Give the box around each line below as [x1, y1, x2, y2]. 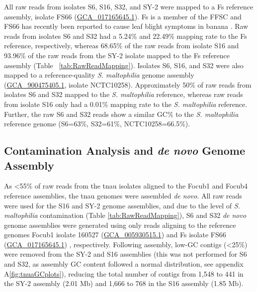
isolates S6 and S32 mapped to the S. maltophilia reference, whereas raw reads [4, 89, 243, 99]
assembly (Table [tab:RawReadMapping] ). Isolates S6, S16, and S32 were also [4, 60, 244, 70]
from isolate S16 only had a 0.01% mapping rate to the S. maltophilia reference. [4, 98, 248, 109]
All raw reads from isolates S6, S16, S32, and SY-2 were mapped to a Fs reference [4, 1, 254, 11]
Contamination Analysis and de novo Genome [4, 143, 245, 158]
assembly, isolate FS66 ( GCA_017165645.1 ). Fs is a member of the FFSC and [4, 11, 242, 21]
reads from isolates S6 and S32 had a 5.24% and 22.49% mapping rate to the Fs [4, 30, 247, 41]
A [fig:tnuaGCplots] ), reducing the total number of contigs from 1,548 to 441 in [4, 268, 244, 279]
